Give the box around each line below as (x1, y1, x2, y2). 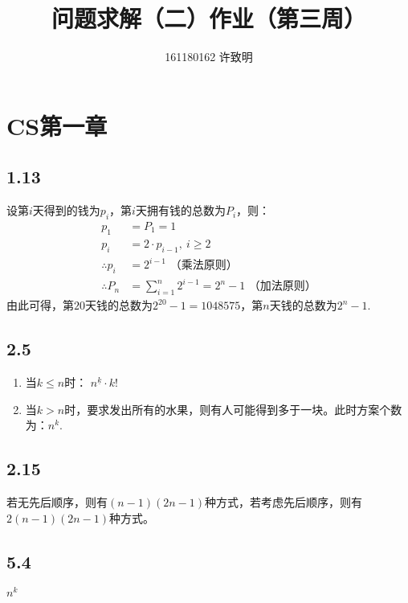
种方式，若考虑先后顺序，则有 (205, 494, 362, 510)
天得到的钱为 (32, 202, 100, 219)
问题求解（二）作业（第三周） (51, 2, 366, 35)
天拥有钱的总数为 (135, 202, 226, 219)
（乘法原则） (169, 260, 238, 272)
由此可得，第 (6, 297, 74, 314)
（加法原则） (248, 281, 316, 293)
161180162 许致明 (165, 48, 253, 65)
